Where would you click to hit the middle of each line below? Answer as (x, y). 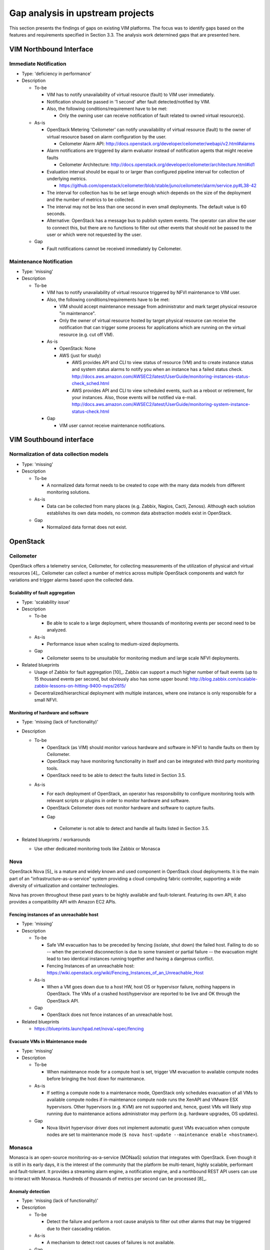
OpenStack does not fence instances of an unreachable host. (110, 1014)
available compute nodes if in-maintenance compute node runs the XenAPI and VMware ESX (142, 1099)
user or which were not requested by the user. (94, 234)
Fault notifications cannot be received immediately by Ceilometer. (114, 248)
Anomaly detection (29, 1191)
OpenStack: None (77, 348)
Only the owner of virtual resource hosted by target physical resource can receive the (147, 320)
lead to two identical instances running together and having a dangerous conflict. (130, 959)
